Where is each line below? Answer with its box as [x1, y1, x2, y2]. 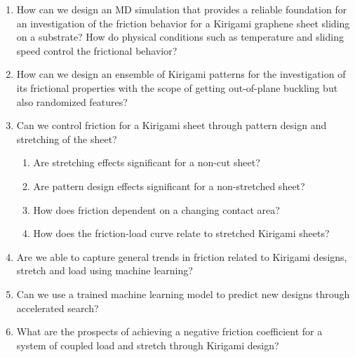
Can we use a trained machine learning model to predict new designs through [16, 286, 350, 301]
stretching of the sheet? [16, 131, 117, 146]
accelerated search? [16, 300, 99, 315]
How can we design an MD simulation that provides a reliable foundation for [16, 2, 347, 16]
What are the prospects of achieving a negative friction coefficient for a [16, 324, 323, 339]
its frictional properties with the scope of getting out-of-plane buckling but [16, 80, 338, 95]
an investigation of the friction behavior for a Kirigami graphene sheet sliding [16, 15, 350, 30]
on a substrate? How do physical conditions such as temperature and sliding [16, 29, 344, 44]
